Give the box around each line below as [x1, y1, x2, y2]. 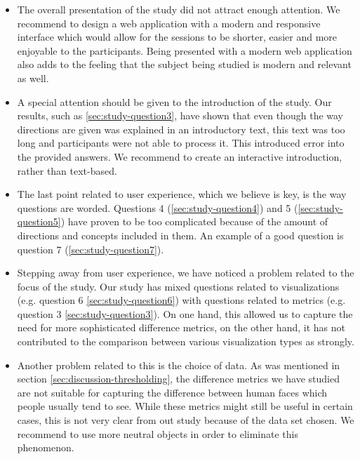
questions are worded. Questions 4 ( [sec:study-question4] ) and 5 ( [17, 200, 298, 215]
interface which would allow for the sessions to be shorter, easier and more [17, 29, 338, 44]
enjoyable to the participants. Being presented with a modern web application [17, 43, 352, 58]
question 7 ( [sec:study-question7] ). [17, 241, 164, 256]
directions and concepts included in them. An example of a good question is [17, 227, 344, 242]
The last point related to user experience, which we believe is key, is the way [17, 187, 347, 201]
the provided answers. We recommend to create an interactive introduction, [17, 149, 342, 164]
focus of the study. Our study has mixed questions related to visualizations [17, 279, 340, 293]
